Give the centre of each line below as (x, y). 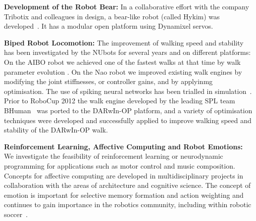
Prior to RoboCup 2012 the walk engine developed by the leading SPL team (120, 101)
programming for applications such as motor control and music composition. (120, 165)
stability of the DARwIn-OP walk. (56, 130)
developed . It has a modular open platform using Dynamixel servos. (109, 26)
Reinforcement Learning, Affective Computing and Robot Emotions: (124, 146)
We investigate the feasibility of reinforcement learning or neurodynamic (114, 156)
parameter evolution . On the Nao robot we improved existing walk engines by (123, 71)
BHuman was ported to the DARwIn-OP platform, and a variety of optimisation (128, 110)
